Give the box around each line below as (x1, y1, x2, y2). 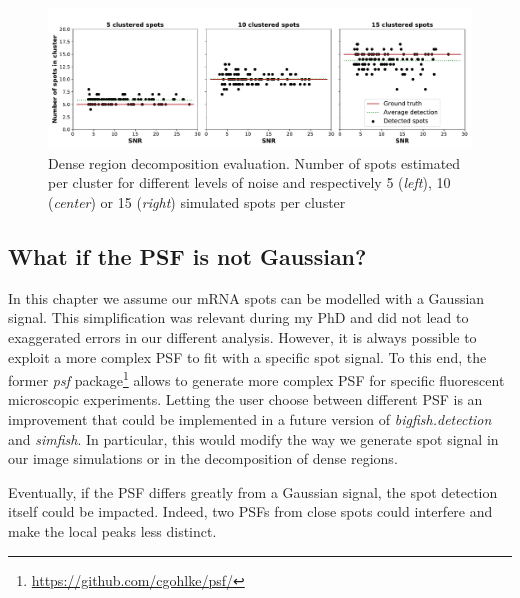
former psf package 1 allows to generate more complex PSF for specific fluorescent (8, 367, 505, 390)
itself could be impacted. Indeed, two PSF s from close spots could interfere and (8, 501, 493, 522)
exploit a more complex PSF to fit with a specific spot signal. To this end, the (8, 346, 487, 367)
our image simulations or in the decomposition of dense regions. (8, 448, 398, 469)
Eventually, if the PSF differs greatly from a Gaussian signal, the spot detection (8, 481, 498, 502)
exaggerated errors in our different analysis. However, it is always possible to (8, 326, 477, 347)
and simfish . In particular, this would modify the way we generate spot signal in (8, 428, 499, 449)
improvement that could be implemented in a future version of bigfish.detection (8, 408, 492, 429)
